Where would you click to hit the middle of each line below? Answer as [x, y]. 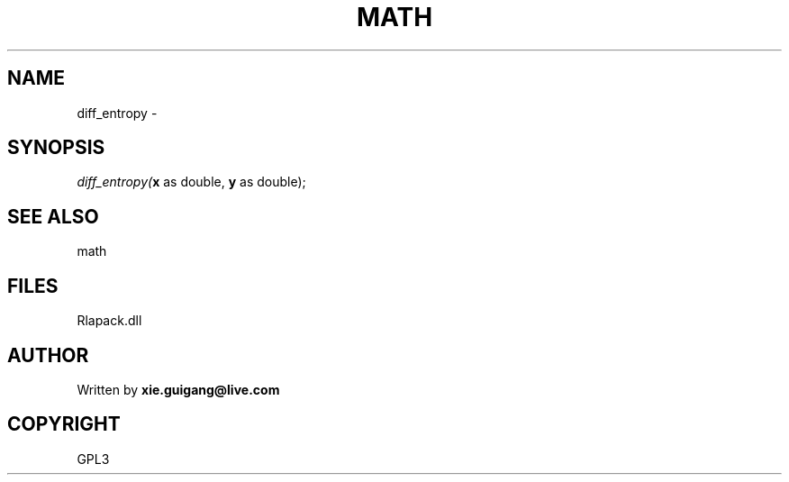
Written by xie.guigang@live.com [178, 389]
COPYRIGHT [64, 424]
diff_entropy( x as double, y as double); [191, 182]
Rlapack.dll [109, 321]
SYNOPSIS [56, 148]
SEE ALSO [53, 216]
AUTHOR [48, 355]
